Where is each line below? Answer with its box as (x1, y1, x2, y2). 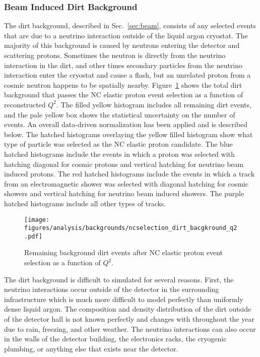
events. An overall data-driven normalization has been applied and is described (4, 119, 248, 130)
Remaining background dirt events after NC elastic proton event (24, 247, 223, 258)
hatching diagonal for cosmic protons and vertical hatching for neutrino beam (4, 158, 244, 169)
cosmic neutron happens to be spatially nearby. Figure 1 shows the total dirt (4, 79, 242, 90)
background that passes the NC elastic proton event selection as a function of (4, 89, 243, 100)
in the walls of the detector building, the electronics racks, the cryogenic (4, 333, 227, 344)
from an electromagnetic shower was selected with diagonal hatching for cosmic (4, 178, 248, 189)
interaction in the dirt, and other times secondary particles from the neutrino (4, 59, 243, 70)
